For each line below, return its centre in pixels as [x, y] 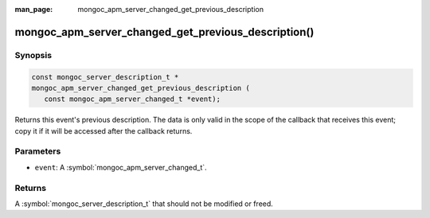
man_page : [34, 9]
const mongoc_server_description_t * [105, 77]
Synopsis [33, 55]
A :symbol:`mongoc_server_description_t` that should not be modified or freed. [144, 204]
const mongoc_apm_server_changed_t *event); [132, 99]
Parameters [38, 151]
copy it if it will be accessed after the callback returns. [104, 130]
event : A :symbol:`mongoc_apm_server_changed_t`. [121, 167]
